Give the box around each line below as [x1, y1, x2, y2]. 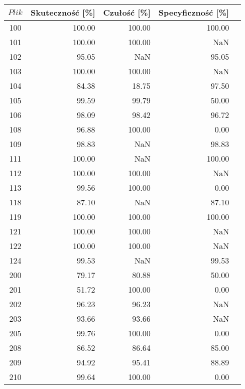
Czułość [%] [103, 7, 151, 18]
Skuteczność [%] [30, 7, 95, 18]
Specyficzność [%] [158, 7, 229, 18]
